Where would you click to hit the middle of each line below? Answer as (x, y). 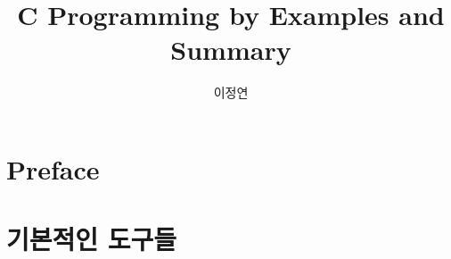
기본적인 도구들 (92, 239)
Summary (231, 50)
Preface (53, 168)
